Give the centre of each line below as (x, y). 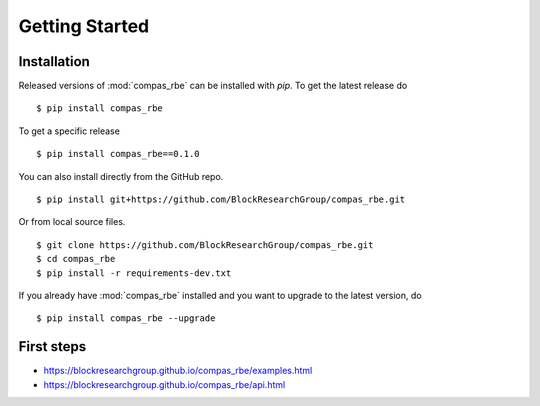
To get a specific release (69, 131)
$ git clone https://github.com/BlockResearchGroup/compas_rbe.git (205, 244)
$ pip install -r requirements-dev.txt (134, 273)
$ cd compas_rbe (76, 259)
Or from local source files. (72, 222)
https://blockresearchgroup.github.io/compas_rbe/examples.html (178, 371)
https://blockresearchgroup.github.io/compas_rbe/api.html (164, 384)
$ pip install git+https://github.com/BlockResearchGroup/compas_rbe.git (221, 199)
